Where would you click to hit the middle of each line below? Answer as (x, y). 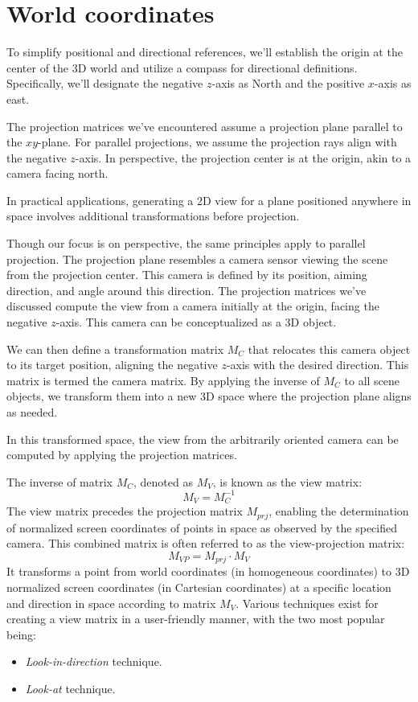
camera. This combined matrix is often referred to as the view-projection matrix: (206, 543)
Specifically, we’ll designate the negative (105, 83)
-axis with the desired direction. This (318, 365)
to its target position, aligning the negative (112, 365)
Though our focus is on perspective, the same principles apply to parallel (186, 243)
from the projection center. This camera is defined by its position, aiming (187, 275)
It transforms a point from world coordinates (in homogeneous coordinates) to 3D (208, 571)
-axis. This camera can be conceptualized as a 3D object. (196, 322)
